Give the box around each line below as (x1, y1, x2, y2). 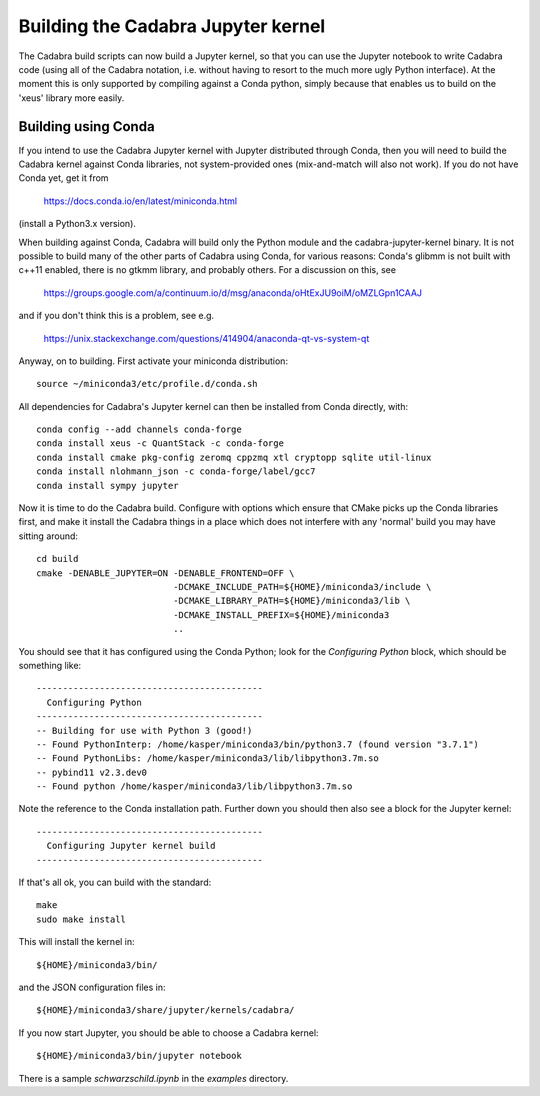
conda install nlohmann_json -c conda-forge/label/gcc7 (36, 466, 316, 477)
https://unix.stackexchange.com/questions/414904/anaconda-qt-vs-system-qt (43, 332, 370, 344)
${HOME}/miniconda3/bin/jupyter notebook (36, 1050, 242, 1062)
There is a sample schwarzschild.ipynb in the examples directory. (18, 1072, 289, 1084)
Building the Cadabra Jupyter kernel (18, 15, 326, 37)
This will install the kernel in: (18, 936, 135, 948)
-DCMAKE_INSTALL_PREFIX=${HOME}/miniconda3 (173, 609, 390, 620)
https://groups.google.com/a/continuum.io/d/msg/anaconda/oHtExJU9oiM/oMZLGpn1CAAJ (43, 286, 423, 299)
